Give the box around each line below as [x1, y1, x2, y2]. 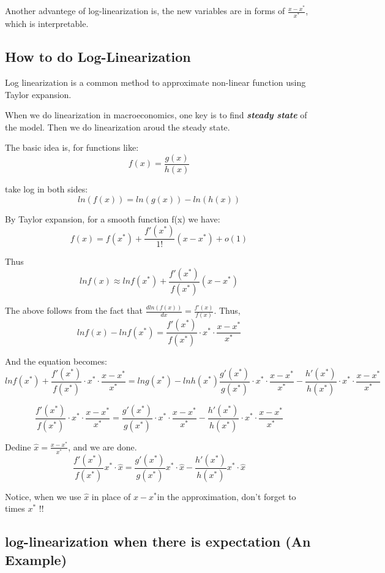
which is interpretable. [5, 17, 89, 30]
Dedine [5, 440, 31, 453]
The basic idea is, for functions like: [5, 141, 139, 154]
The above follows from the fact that [5, 304, 143, 317]
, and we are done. [68, 440, 137, 453]
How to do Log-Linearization [5, 47, 191, 66]
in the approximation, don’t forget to [157, 490, 296, 503]
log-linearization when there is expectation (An [5, 532, 311, 551]
